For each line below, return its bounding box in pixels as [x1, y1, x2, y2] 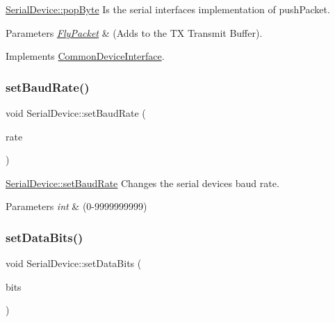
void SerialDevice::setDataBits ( [6, 256, 142, 271]
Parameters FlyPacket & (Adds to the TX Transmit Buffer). [6, 25, 263, 40]
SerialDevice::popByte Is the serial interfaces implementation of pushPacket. [6, 2, 330, 16]
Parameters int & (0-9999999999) [6, 199, 147, 214]
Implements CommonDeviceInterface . [6, 49, 165, 63]
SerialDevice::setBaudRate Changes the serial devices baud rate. [6, 175, 279, 190]
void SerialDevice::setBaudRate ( [6, 106, 146, 120]
